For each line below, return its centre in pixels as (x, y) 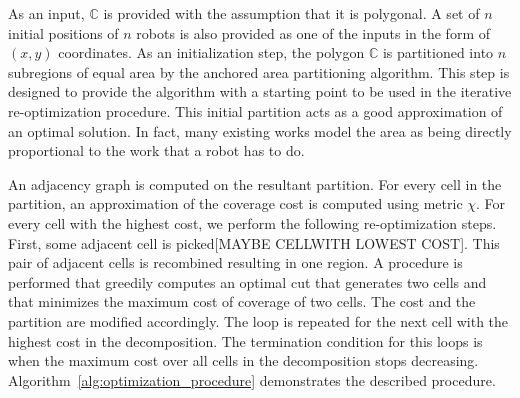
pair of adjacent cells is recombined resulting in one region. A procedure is (235, 262)
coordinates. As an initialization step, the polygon (211, 52)
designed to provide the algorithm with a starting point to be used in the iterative (260, 91)
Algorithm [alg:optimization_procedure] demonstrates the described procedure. (252, 379)
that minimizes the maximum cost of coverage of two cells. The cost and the (242, 301)
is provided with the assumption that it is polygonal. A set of (291, 13)
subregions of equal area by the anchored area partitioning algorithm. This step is (259, 71)
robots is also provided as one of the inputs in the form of (313, 32)
